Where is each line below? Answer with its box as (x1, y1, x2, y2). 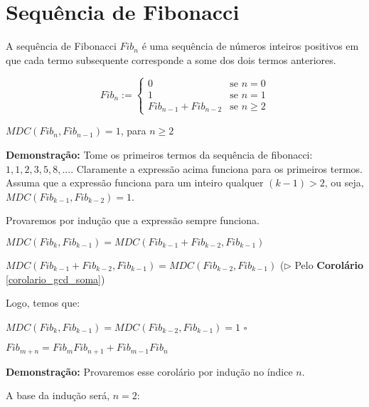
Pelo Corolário (294, 257, 364, 272)
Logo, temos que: (6, 295, 80, 310)
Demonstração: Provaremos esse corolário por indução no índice (6, 364, 293, 379)
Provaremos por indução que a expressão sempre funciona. (6, 213, 260, 228)
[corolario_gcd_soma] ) (6, 271, 105, 286)
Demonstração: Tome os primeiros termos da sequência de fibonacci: (6, 147, 313, 162)
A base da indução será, (6, 388, 110, 403)
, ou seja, (324, 175, 364, 190)
